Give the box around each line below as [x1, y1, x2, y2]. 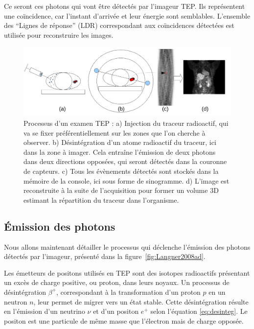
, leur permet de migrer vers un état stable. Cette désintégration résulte [33, 296, 249, 306]
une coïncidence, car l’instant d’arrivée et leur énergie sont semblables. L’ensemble [4, 10, 251, 21]
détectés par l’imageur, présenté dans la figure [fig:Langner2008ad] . [4, 251, 206, 261]
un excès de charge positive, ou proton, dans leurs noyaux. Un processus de [4, 277, 230, 287]
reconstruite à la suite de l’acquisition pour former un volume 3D [23, 185, 219, 195]
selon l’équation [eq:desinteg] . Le [150, 306, 248, 316]
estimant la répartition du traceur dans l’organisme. [23, 194, 179, 205]
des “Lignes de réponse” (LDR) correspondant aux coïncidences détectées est [4, 20, 234, 30]
